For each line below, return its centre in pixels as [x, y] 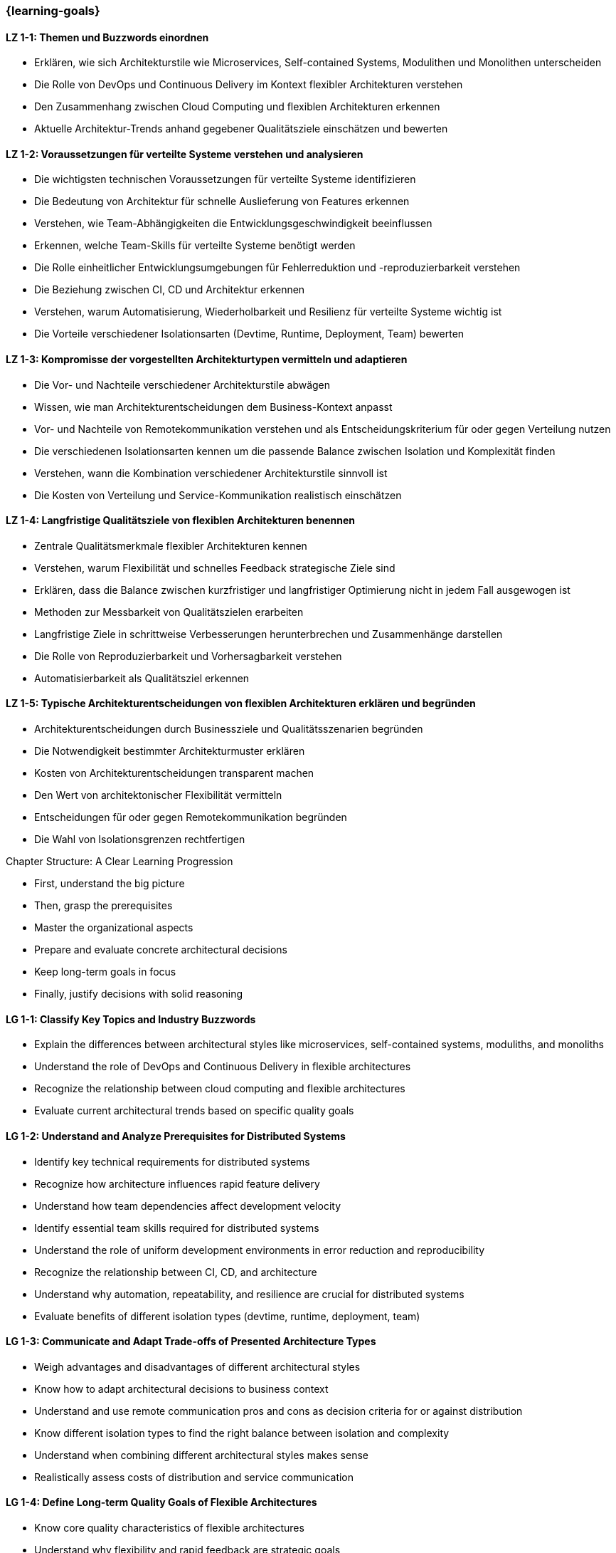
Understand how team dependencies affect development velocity [188, 1206]
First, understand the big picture [110, 884]
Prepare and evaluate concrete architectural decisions [161, 950]
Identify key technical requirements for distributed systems [172, 1161]
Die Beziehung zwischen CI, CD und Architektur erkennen [170, 290]
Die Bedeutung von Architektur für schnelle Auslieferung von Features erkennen [222, 202]
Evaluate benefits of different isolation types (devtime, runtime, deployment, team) [227, 1316]
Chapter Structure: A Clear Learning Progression [120, 862]
